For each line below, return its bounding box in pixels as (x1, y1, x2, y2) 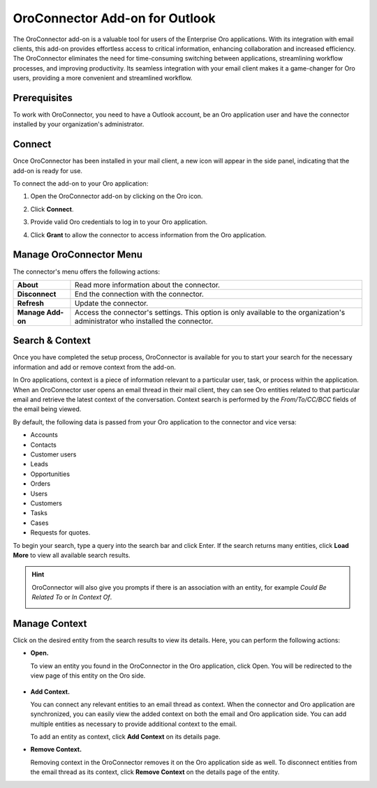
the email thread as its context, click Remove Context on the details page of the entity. (30, 768, 280, 776)
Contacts (30, 440, 57, 449)
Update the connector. (74, 298, 149, 308)
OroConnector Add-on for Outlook (13, 10, 216, 26)
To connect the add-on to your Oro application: (13, 179, 149, 188)
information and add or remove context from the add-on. (13, 363, 176, 371)
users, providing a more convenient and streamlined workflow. (13, 74, 193, 82)
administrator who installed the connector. (74, 316, 214, 326)
